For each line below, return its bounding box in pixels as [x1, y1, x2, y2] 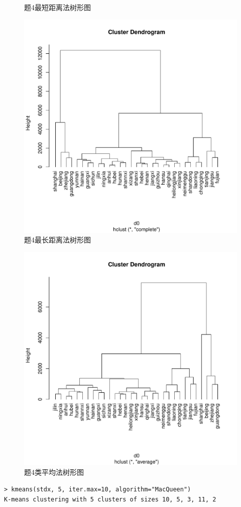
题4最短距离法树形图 [24, 2, 91, 12]
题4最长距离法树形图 [24, 234, 91, 245]
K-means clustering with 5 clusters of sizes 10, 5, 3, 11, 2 [4, 495, 216, 503]
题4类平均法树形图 [24, 467, 84, 477]
